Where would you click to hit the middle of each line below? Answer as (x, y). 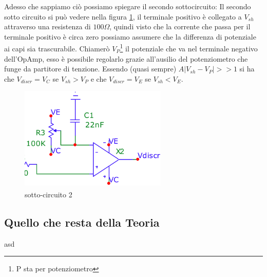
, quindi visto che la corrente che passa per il (180, 26)
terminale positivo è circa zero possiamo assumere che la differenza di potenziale (130, 36)
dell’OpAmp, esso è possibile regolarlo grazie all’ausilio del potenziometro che (126, 58)
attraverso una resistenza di (47, 26)
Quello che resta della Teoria (82, 222)
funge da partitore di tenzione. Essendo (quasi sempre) (90, 69)
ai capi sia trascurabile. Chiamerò (57, 49)
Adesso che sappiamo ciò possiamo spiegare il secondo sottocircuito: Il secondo (128, 6)
